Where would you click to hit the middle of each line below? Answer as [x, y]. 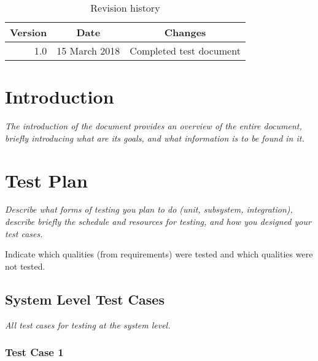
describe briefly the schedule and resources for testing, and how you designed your [158, 222]
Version [29, 32]
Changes [185, 32]
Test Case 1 [34, 352]
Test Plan [46, 180]
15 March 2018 [88, 51]
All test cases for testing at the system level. [88, 325]
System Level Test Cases [85, 299]
